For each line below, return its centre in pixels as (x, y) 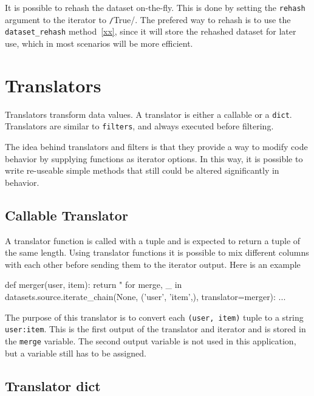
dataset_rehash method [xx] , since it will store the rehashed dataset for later (151, 31)
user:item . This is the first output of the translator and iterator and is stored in (155, 329)
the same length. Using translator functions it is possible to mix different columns (157, 252)
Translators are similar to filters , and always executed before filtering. (139, 126)
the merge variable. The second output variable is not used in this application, (151, 340)
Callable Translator (67, 215)
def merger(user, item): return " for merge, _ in (94, 285)
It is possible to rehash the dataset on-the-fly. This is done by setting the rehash (155, 7)
